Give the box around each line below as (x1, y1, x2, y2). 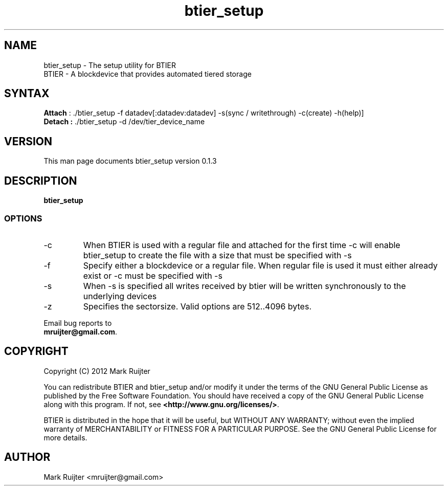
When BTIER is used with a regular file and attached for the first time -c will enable (83, 239, 400, 250)
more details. (43, 433, 87, 442)
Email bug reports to (43, 318, 112, 327)
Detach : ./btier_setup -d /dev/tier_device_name (43, 117, 205, 126)
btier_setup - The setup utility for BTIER (43, 60, 176, 70)
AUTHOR (4, 451, 51, 464)
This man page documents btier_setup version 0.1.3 (43, 157, 217, 166)
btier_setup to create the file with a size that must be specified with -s (83, 250, 352, 260)
